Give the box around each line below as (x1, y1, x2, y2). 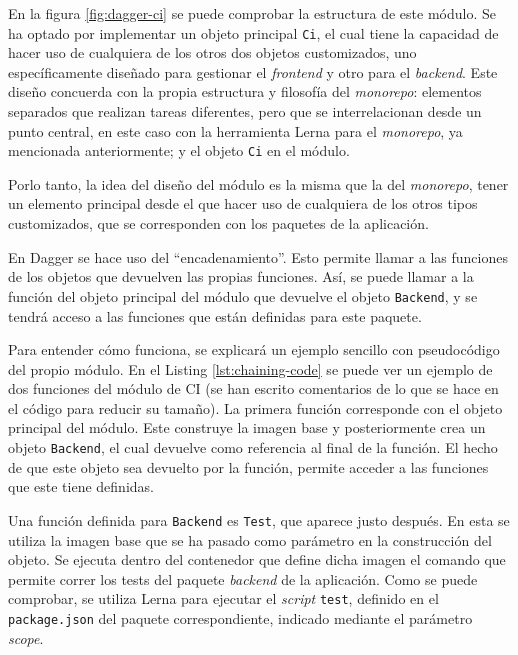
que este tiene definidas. (8, 476, 154, 497)
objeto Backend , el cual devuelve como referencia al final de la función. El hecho (8, 437, 498, 458)
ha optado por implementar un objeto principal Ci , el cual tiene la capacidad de (8, 22, 499, 43)
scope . (8, 627, 44, 648)
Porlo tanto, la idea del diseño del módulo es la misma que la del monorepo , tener (8, 173, 509, 194)
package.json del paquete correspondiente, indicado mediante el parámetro (8, 608, 473, 628)
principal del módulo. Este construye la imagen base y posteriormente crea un (8, 417, 486, 438)
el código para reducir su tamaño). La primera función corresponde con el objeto (8, 397, 503, 418)
